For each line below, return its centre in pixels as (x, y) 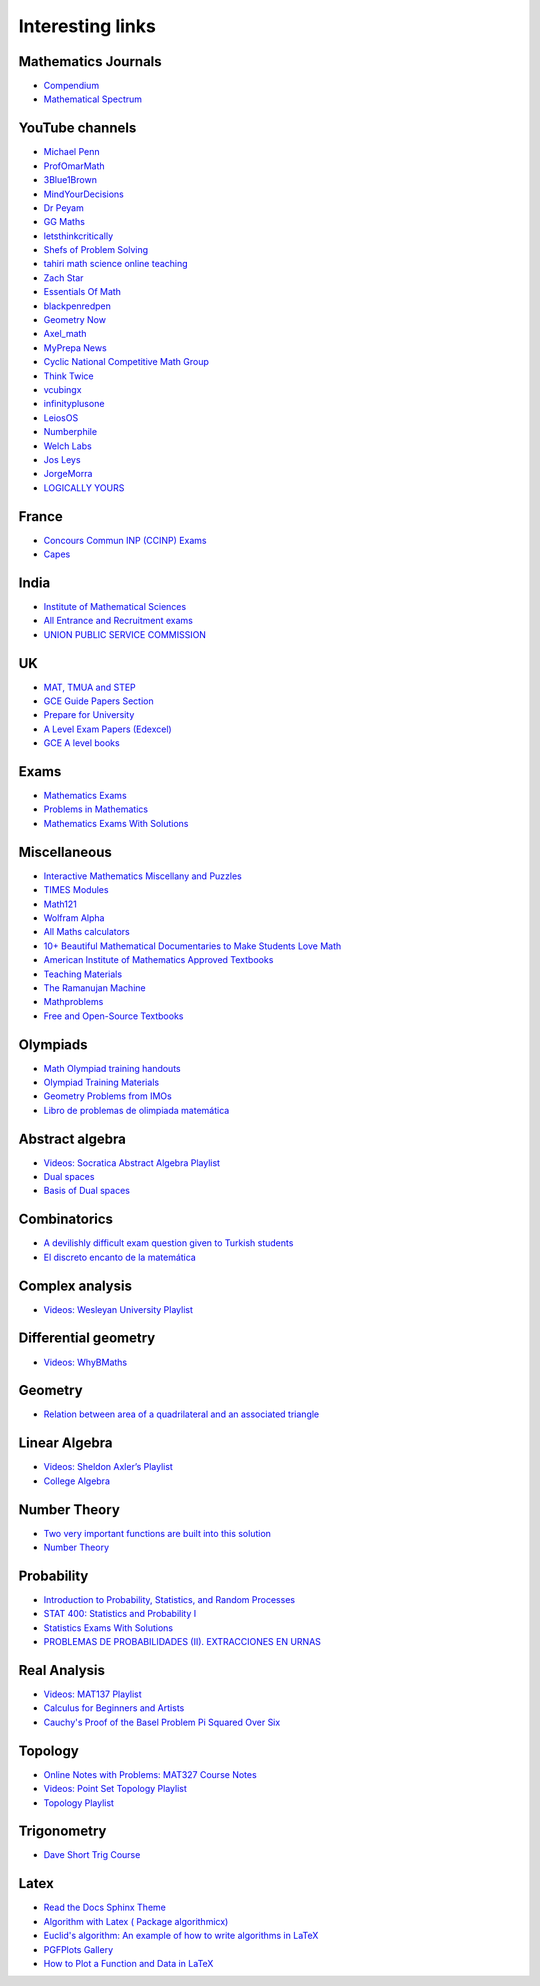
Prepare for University (89, 715)
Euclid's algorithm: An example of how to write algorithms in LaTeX (181, 1936)
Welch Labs (67, 446)
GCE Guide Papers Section (98, 701)
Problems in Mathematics (96, 809)
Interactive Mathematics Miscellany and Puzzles (142, 876)
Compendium (71, 86)
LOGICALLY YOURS (84, 487)
